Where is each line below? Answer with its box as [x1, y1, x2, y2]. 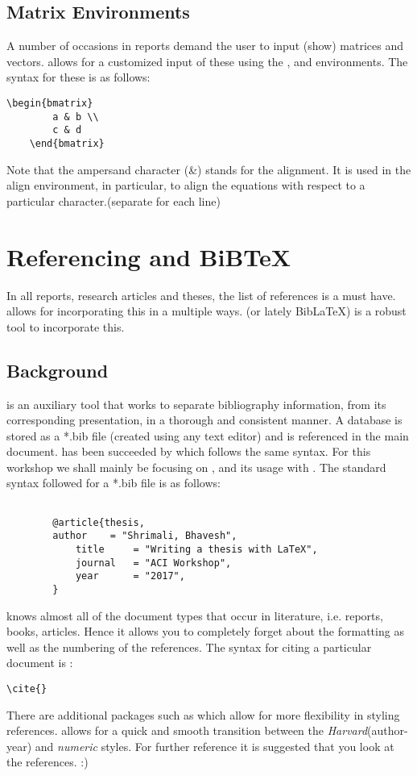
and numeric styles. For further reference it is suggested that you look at [35, 737, 394, 754]
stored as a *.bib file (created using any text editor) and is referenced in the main [6, 427, 409, 444]
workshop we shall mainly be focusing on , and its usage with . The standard [6, 458, 386, 475]
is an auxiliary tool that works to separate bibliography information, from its [6, 395, 386, 412]
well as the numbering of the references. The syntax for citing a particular [6, 638, 372, 655]
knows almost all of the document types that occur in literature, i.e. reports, [6, 607, 383, 624]
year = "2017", [75, 570, 185, 582]
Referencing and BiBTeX [6, 240, 291, 273]
